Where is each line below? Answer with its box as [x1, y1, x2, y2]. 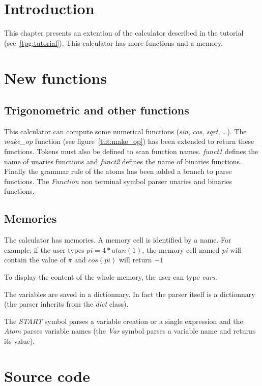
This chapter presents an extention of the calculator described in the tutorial [4, 27, 244, 38]
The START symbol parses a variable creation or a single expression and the [4, 315, 243, 326]
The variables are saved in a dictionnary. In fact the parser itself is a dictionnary [4, 288, 255, 299]
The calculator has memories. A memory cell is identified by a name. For [4, 234, 231, 245]
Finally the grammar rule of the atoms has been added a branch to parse [4, 166, 232, 176]
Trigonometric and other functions [4, 102, 189, 118]
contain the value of [4, 254, 66, 265]
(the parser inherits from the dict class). [4, 299, 129, 309]
